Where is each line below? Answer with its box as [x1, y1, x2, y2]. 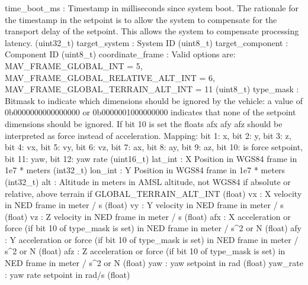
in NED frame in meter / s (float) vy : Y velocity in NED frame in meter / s [5, 199, 284, 211]
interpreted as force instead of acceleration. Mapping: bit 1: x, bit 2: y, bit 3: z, [5, 129, 291, 141]
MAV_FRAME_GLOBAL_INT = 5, [5, 59, 143, 72]
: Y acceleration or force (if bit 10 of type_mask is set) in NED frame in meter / [5, 233, 299, 245]
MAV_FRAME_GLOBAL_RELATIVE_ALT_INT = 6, [5, 71, 215, 83]
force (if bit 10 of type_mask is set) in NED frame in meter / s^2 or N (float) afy [5, 222, 301, 234]
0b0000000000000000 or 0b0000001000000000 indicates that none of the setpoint [5, 106, 296, 118]
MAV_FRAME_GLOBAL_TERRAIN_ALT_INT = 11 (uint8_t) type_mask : [5, 83, 299, 95]
